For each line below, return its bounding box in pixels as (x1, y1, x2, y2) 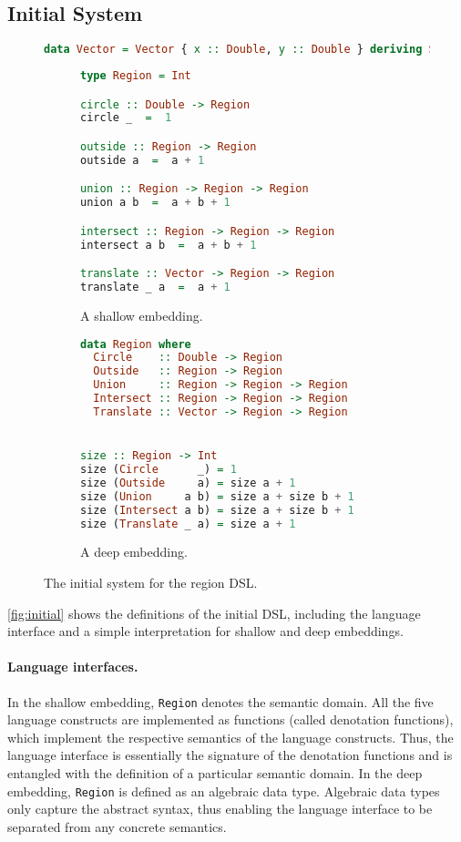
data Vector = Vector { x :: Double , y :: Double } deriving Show (44, 43, 456, 56)
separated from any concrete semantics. (7, 816, 227, 836)
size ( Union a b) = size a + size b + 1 (80, 489, 354, 503)
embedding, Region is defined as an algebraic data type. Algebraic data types (7, 781, 440, 800)
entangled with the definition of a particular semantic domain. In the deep (7, 764, 423, 782)
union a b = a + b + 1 (80, 196, 230, 210)
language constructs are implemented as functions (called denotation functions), (7, 710, 454, 729)
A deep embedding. (80, 542, 188, 561)
